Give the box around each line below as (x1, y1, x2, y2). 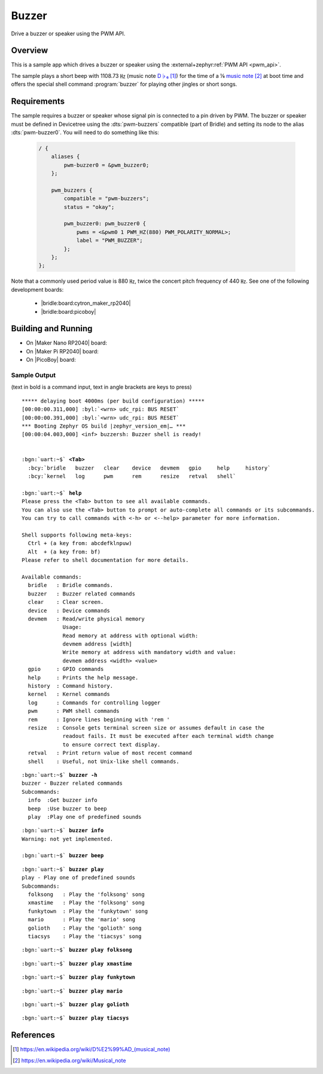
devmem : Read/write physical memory (28, 615, 145, 622)
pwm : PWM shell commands (28, 707, 120, 715)
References (11, 1030, 55, 1040)
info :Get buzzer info (28, 797, 98, 804)
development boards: (11, 286, 64, 293)
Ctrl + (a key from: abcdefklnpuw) (28, 540, 133, 547)
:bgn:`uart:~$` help (22, 490, 82, 497)
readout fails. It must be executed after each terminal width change (62, 733, 275, 740)
